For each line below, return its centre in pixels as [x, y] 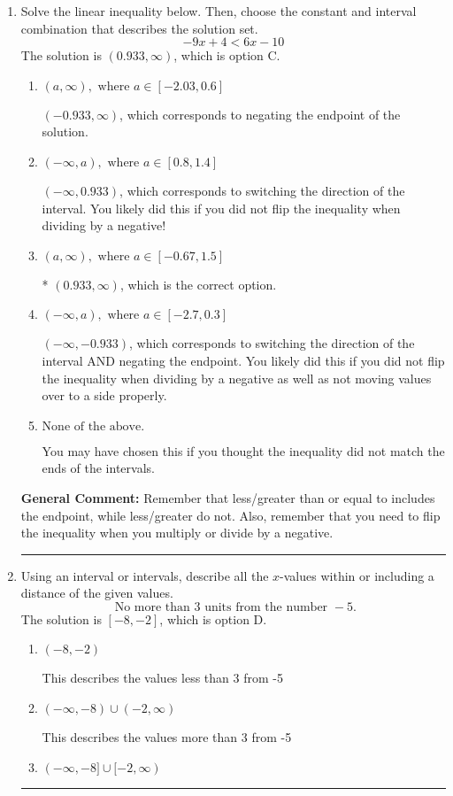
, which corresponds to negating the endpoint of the [260, 114]
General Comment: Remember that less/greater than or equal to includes [228, 497]
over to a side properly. [104, 395]
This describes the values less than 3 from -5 [162, 678]
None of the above [92, 426]
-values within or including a [357, 575]
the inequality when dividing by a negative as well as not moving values [237, 378]
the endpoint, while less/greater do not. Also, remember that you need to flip [230, 515]
